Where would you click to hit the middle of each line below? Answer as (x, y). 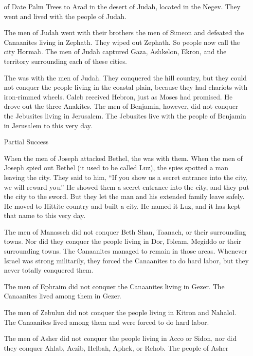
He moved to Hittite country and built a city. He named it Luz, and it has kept (122, 206)
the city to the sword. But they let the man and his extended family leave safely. (124, 196)
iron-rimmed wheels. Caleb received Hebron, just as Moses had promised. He (118, 96)
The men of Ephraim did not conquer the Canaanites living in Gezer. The (114, 286)
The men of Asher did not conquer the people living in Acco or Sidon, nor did (120, 338)
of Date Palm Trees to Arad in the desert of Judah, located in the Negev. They (122, 6)
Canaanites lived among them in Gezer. (63, 296)
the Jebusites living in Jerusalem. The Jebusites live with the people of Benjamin (125, 115)
